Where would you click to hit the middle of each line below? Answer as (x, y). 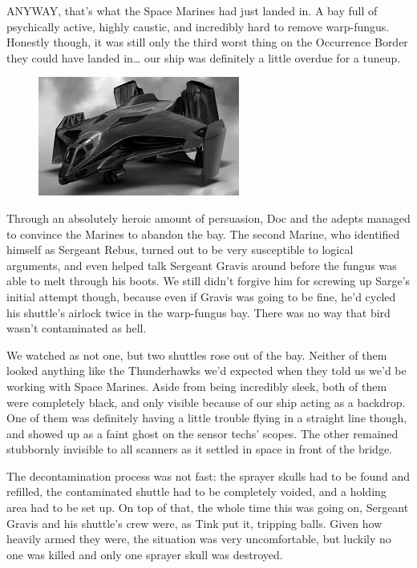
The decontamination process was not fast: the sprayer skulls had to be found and (208, 475)
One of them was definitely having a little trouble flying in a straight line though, (207, 418)
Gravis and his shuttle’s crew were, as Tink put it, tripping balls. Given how (194, 523)
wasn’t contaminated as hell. (77, 328)
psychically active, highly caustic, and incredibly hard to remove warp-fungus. (198, 26)
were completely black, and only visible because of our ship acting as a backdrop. (206, 402)
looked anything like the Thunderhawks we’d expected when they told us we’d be (206, 371)
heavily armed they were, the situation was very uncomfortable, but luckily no (199, 539)
